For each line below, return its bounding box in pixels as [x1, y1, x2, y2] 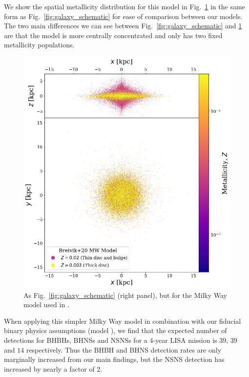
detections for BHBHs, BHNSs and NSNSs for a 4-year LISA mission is [4, 335, 217, 345]
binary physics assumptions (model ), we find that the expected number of [4, 325, 227, 335]
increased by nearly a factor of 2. [4, 363, 103, 374]
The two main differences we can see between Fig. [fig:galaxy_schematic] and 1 [4, 21, 242, 31]
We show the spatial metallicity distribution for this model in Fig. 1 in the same [4, 1, 245, 11]
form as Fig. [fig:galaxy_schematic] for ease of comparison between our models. [4, 11, 243, 21]
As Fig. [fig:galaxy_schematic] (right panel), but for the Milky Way [23, 290, 227, 300]
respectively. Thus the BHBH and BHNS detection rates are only [26, 344, 222, 355]
